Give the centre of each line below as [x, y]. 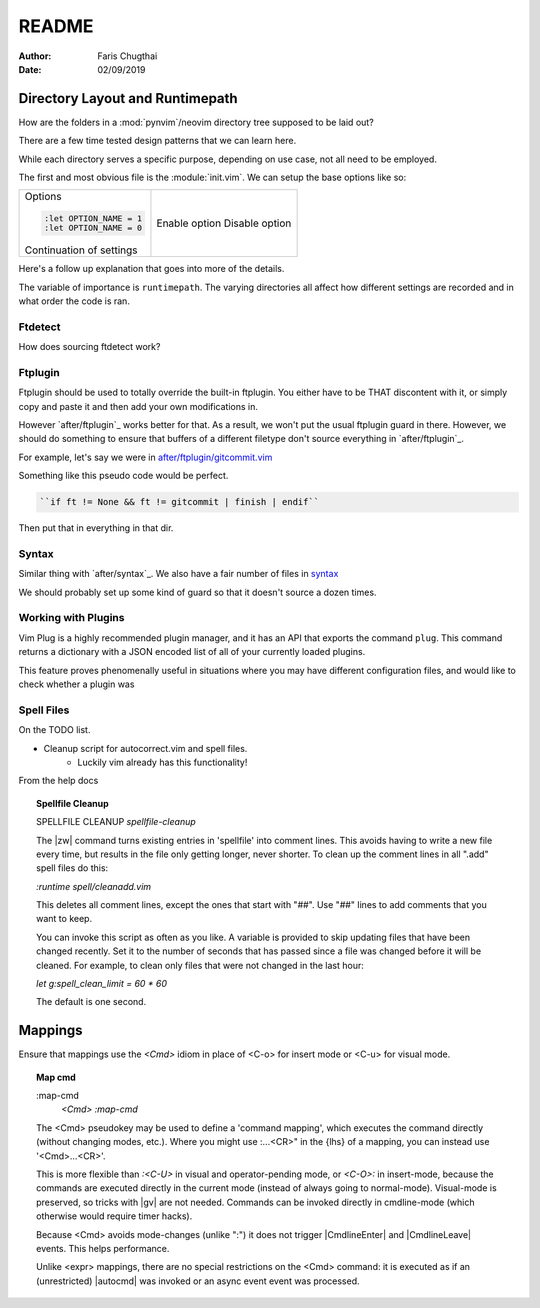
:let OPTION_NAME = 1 [93, 218]
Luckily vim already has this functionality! [162, 762]
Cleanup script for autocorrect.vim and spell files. [145, 748]
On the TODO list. [54, 730]
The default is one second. [91, 1002]
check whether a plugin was [76, 684]
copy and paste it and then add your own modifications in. [138, 406]
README [56, 26]
